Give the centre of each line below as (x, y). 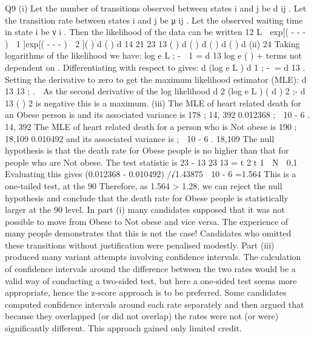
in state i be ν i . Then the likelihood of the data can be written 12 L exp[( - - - (155, 32)
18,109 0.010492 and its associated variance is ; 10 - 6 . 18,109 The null (140, 138)
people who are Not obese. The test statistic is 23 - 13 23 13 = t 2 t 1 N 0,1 (151, 162)
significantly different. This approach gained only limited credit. (123, 328)
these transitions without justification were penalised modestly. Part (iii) (140, 245)
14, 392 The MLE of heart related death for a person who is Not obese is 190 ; (151, 126)
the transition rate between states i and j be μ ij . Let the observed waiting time (154, 20)
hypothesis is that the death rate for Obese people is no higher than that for (147, 150)
